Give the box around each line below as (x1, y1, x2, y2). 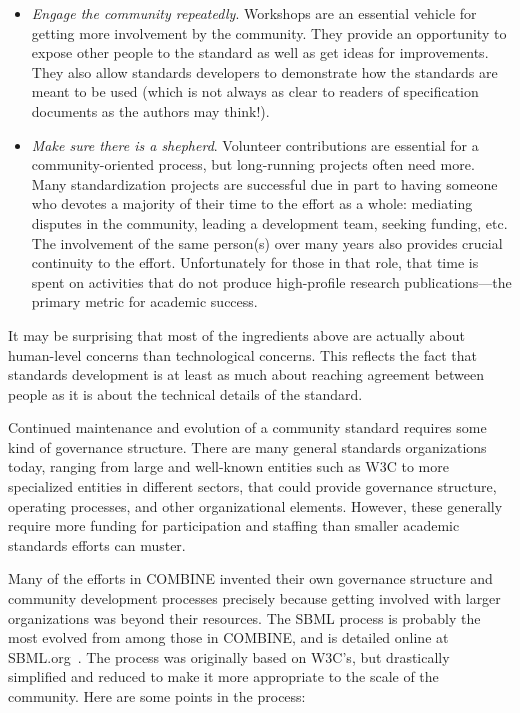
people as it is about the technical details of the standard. (8, 383, 363, 404)
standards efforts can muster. (8, 534, 186, 555)
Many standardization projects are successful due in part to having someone (31, 173, 498, 194)
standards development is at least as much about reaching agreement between (8, 364, 485, 385)
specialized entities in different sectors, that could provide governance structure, (8, 476, 497, 497)
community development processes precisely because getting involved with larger (8, 588, 501, 609)
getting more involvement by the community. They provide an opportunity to (31, 22, 507, 43)
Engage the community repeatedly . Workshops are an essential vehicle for (31, 3, 477, 23)
